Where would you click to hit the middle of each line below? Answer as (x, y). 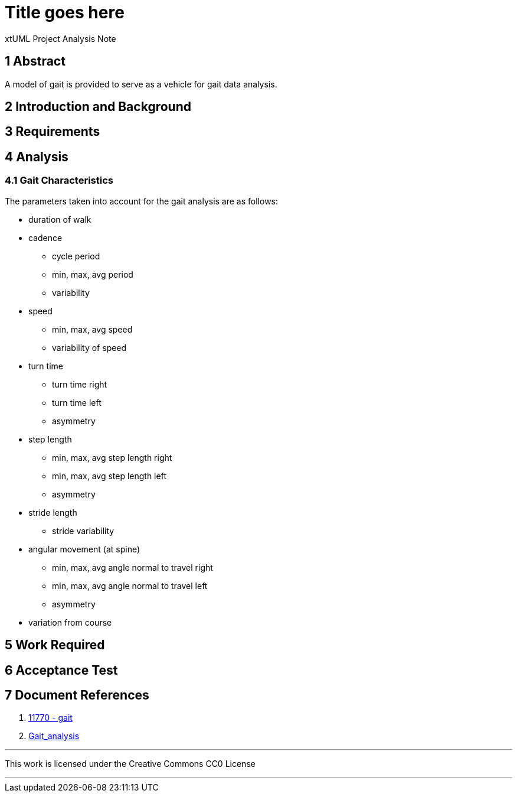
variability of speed (89, 347)
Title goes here (65, 12)
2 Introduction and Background (98, 107)
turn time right (80, 384)
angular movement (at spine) (84, 549)
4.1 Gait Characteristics (59, 180)
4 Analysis (37, 157)
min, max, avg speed (92, 329)
